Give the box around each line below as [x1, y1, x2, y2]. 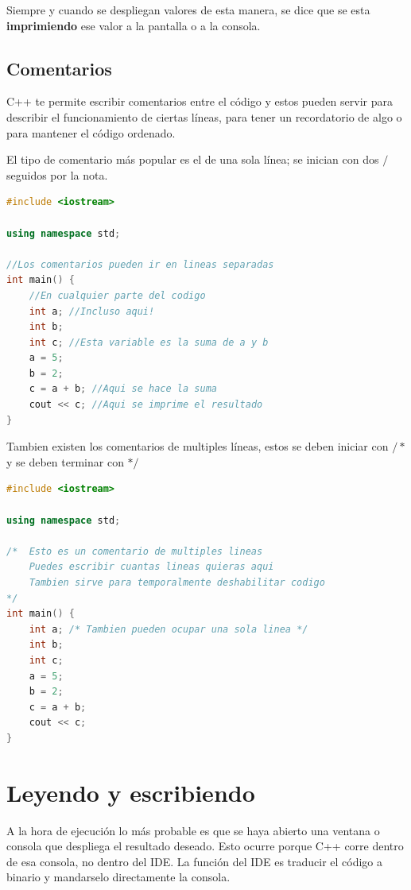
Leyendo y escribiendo [6, 776, 255, 808]
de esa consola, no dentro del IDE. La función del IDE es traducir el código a [6, 853, 383, 869]
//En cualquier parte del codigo [29, 289, 206, 301]
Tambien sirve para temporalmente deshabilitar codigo [29, 577, 325, 589]
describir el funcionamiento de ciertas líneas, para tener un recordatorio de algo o [6, 108, 402, 125]
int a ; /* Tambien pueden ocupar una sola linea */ [29, 623, 308, 635]
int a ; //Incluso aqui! [29, 305, 155, 317]
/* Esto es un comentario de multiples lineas [6, 545, 263, 557]
